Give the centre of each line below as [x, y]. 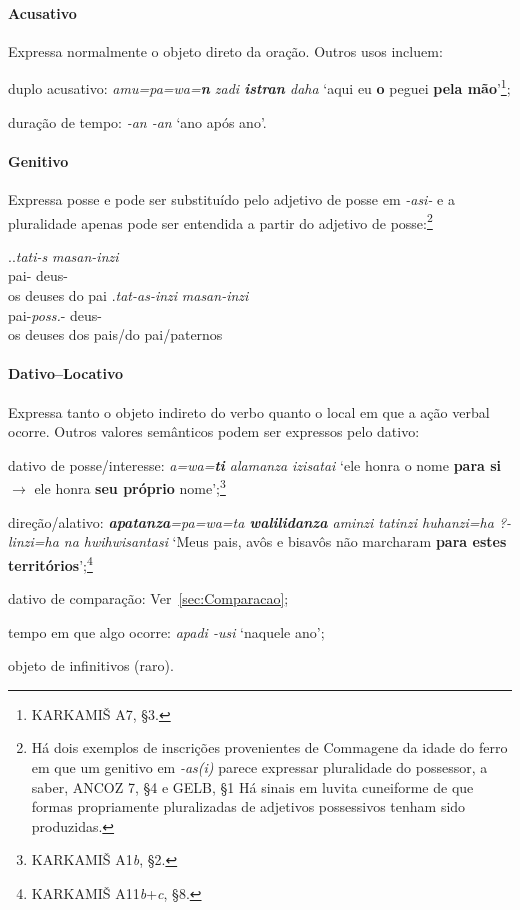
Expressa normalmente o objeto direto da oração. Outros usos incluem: [225, 50]
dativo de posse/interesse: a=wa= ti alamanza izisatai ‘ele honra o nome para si [255, 464]
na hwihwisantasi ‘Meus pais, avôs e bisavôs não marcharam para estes [285, 541]
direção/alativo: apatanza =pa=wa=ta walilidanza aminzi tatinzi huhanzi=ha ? [257, 521]
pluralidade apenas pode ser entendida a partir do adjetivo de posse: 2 [220, 221]
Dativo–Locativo [66, 373]
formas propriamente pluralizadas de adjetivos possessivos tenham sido [248, 806]
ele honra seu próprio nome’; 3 [130, 487]
